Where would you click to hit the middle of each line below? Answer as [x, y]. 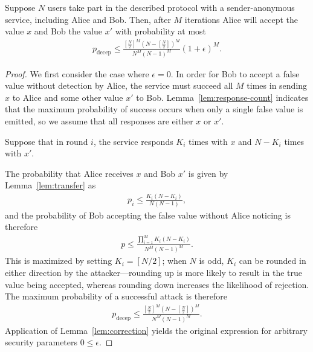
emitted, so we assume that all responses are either [99, 120]
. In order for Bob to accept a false [235, 73]
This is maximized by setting [59, 261]
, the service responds [133, 141]
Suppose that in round [47, 141]
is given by [208, 173]
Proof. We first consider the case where [77, 73]
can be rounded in [273, 261]
